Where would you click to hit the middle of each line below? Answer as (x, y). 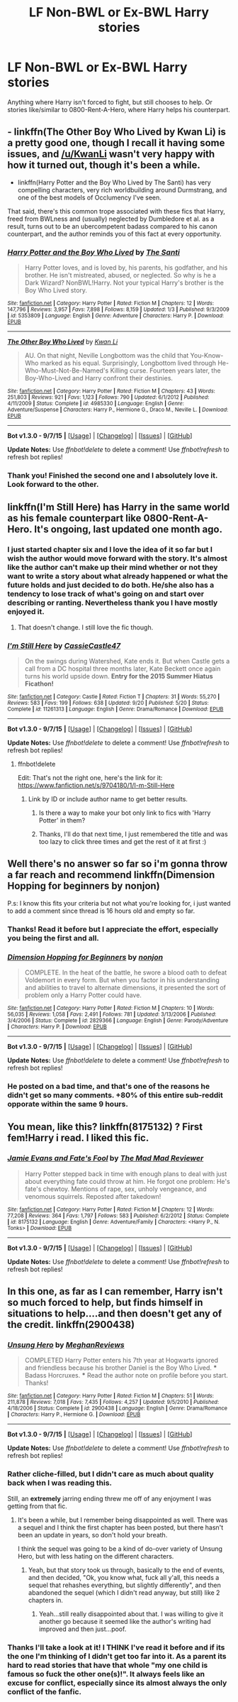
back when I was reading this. (59, 1483)
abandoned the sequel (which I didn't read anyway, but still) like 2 (124, 1592)
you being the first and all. (53, 938)
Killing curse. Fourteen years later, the (165, 370)
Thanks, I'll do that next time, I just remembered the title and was (133, 834)
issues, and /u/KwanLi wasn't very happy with (111, 154)
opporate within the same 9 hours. (68, 1104)
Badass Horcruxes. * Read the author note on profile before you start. (126, 1376)
